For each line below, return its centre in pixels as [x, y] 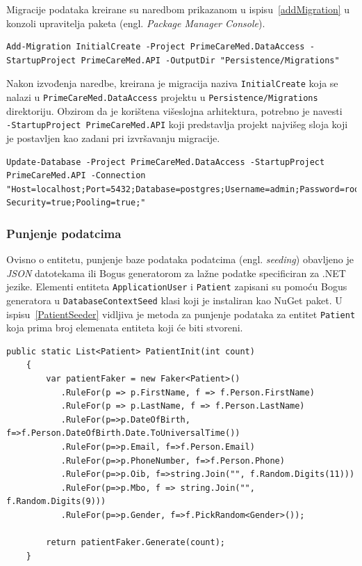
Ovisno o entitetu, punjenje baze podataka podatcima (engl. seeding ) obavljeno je [180, 259]
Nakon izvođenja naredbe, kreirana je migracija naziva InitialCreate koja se [172, 83]
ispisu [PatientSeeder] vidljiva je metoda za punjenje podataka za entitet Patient [181, 314]
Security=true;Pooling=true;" [76, 203]
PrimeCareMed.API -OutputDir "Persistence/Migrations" [210, 60]
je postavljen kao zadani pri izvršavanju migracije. [113, 137]
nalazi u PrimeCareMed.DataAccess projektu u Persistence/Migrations [162, 97]
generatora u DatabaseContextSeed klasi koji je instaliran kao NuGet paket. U [174, 300]
